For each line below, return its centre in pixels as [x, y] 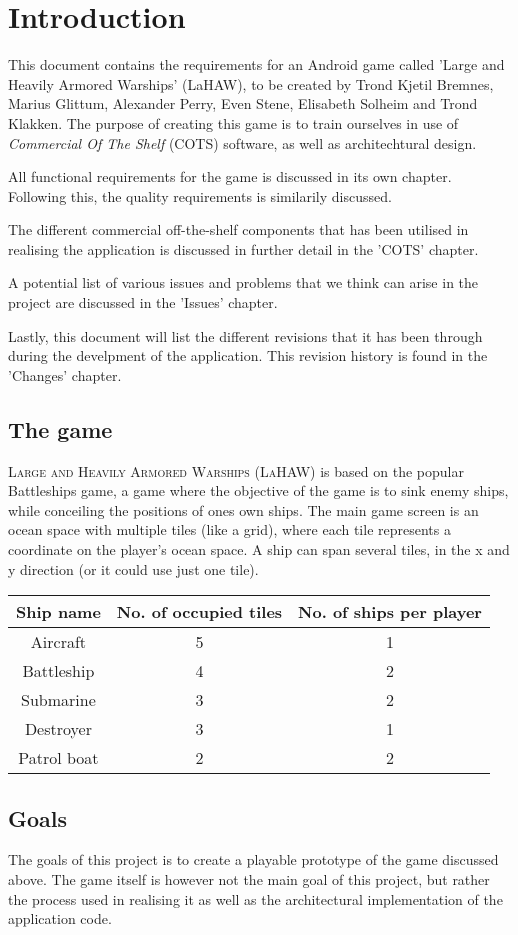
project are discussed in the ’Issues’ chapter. [143, 302]
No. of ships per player [390, 612]
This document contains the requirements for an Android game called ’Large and [256, 64]
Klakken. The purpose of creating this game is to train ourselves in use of [233, 122]
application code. [60, 918]
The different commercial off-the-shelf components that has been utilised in [238, 229]
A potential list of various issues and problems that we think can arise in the [243, 282]
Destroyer [58, 729]
